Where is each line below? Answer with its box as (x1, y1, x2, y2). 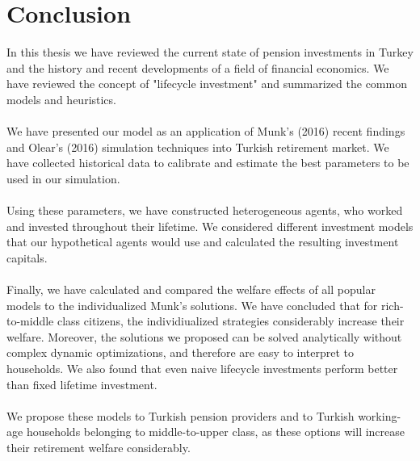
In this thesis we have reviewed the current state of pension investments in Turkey (6, 44, 414, 61)
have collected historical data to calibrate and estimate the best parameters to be (6, 154, 409, 171)
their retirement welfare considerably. (6, 438, 191, 455)
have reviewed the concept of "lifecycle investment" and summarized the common (6, 75, 407, 92)
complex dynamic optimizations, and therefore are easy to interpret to (6, 344, 355, 361)
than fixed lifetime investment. (6, 375, 157, 392)
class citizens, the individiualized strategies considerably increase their (57, 312, 405, 329)
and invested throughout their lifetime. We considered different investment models (6, 217, 414, 234)
